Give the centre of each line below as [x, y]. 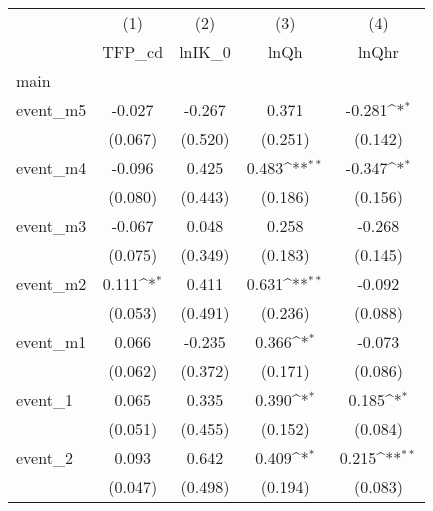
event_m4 [51, 167]
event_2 [44, 457]
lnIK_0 [205, 51]
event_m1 [51, 341]
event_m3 [51, 225]
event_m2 [51, 283]
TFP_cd [133, 51]
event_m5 [51, 109]
